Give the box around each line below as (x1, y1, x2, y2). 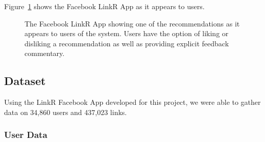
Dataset (4, 73, 46, 89)
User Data (4, 128, 47, 141)
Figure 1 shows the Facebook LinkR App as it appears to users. (4, 1, 205, 11)
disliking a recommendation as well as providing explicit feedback (25, 38, 229, 48)
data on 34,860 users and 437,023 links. (4, 106, 127, 117)
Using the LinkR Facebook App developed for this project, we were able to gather (4, 97, 261, 107)
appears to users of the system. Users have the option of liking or (25, 28, 229, 39)
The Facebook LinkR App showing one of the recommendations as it (25, 18, 240, 29)
